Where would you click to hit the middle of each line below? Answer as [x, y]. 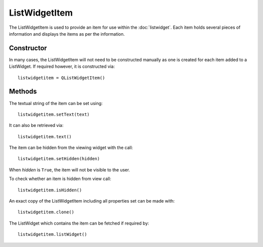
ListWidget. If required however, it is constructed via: [62, 66]
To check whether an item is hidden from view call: [60, 179]
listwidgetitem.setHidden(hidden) [59, 159]
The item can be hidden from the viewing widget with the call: [71, 148]
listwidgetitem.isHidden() [50, 190]
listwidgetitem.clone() [46, 212]
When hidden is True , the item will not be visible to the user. [69, 170]
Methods [23, 92]
